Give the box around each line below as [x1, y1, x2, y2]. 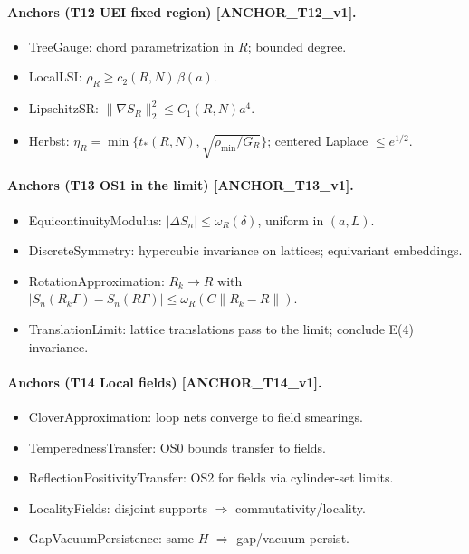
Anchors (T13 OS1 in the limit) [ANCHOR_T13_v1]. [7, 176, 354, 195]
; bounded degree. [247, 36, 347, 55]
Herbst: [28, 130, 70, 149]
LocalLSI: [28, 67, 82, 86]
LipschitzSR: [28, 99, 99, 118]
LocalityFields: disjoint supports [28, 498, 207, 517]
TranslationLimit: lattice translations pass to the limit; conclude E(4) [28, 319, 414, 338]
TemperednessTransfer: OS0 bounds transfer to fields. [28, 437, 326, 456]
